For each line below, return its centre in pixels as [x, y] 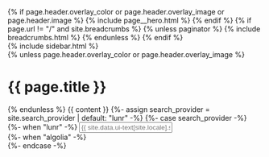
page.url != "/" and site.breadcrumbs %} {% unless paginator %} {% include [134, 29]
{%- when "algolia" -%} [47, 137]
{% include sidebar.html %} [53, 46]
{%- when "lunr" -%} [43, 126]
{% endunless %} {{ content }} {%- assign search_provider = [109, 109]
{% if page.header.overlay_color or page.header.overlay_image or [116, 12]
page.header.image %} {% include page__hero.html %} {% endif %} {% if [130, 20]
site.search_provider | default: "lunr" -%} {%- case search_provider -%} [127, 118]
